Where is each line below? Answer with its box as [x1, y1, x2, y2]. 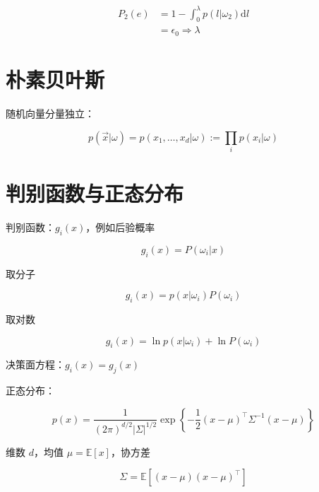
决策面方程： [6, 357, 65, 372]
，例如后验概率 [85, 219, 155, 234]
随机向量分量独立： [6, 105, 95, 120]
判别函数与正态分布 [6, 179, 184, 208]
